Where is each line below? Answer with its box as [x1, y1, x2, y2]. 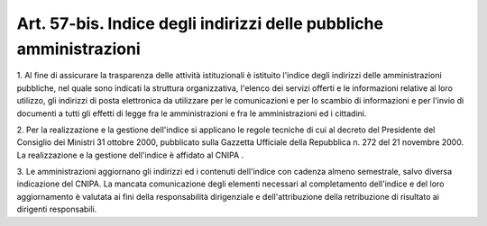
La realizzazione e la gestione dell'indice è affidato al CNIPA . [16, 149, 244, 160]
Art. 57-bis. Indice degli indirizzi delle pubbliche [16, 14, 383, 33]
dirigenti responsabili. [16, 203, 97, 215]
